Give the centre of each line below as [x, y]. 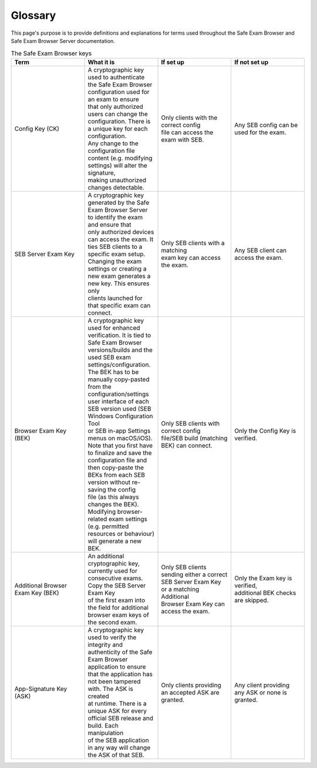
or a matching [180, 589]
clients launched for [115, 298]
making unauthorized [117, 180]
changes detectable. [116, 187]
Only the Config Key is [265, 430]
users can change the [118, 113]
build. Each [103, 725]
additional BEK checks [265, 593]
